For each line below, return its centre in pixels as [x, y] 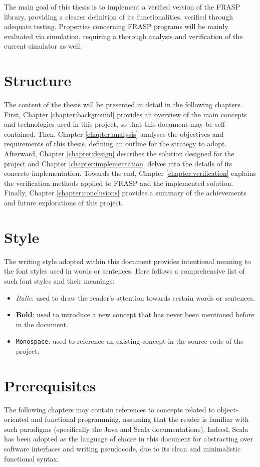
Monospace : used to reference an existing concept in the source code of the [130, 341]
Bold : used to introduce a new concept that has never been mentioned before [135, 314]
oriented [17, 419]
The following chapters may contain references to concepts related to [109, 409]
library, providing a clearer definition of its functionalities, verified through [119, 16]
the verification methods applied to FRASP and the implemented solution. [119, 183]
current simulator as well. [43, 46]
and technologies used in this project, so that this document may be [108, 124]
